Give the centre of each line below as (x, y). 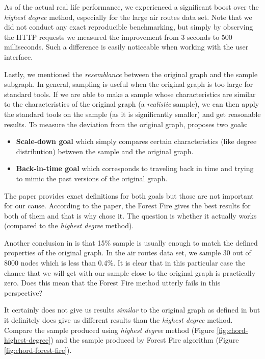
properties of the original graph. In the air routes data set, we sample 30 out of (128, 253)
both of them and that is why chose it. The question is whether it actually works (130, 215)
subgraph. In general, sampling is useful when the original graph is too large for (129, 84)
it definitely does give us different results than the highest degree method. (118, 320)
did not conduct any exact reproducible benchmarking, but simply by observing (129, 27)
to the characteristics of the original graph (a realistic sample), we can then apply (132, 104)
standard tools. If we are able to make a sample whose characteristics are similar (130, 94)
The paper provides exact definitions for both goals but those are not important (129, 195)
